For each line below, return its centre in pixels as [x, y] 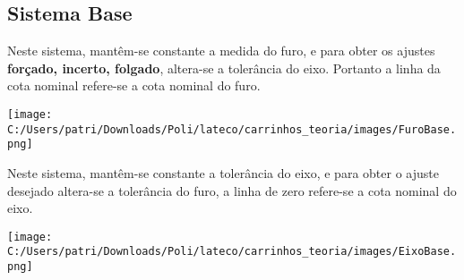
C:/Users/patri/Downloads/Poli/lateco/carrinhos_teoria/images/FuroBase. [232, 129]
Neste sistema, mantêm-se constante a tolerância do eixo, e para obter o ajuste [223, 172]
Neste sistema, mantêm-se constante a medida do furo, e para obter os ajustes [221, 51]
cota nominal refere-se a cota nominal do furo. [134, 85]
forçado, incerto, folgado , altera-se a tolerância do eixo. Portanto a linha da [224, 68]
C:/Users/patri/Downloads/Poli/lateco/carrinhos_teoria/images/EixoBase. [232, 252]
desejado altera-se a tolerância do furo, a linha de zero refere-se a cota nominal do [232, 190]
